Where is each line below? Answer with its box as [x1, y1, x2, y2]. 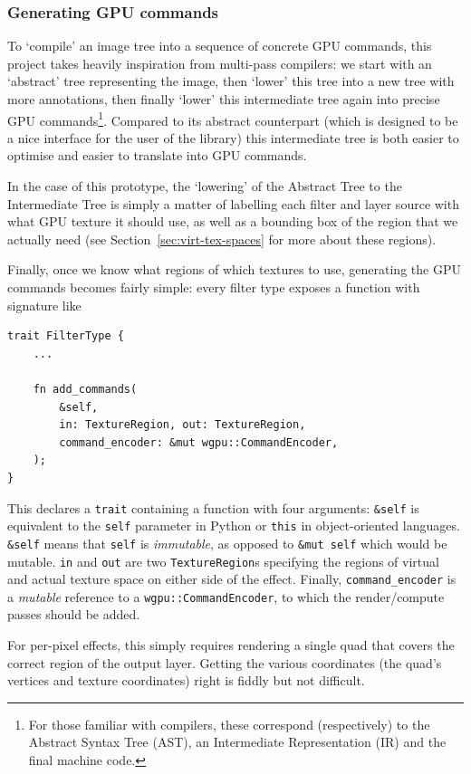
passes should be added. [7, 605, 140, 624]
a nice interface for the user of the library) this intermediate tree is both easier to [7, 128, 459, 147]
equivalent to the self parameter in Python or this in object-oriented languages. [7, 516, 460, 535]
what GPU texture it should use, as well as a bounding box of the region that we [7, 212, 458, 231]
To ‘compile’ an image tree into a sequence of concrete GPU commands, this [7, 36, 432, 55]
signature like [7, 295, 82, 314]
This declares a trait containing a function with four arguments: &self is [7, 498, 419, 517]
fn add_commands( [33, 382, 138, 396]
